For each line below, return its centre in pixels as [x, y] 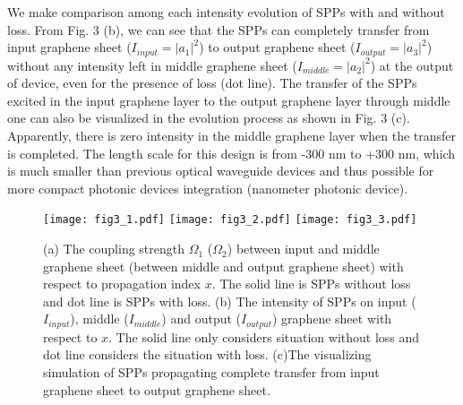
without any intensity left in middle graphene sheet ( [152, 65]
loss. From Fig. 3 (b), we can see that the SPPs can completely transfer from [219, 29]
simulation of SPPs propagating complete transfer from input [211, 372]
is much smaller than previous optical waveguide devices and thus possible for [221, 171]
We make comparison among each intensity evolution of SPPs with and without [226, 12]
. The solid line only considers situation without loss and [264, 336]
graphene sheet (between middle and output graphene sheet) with [223, 266]
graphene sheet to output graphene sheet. [157, 389]
